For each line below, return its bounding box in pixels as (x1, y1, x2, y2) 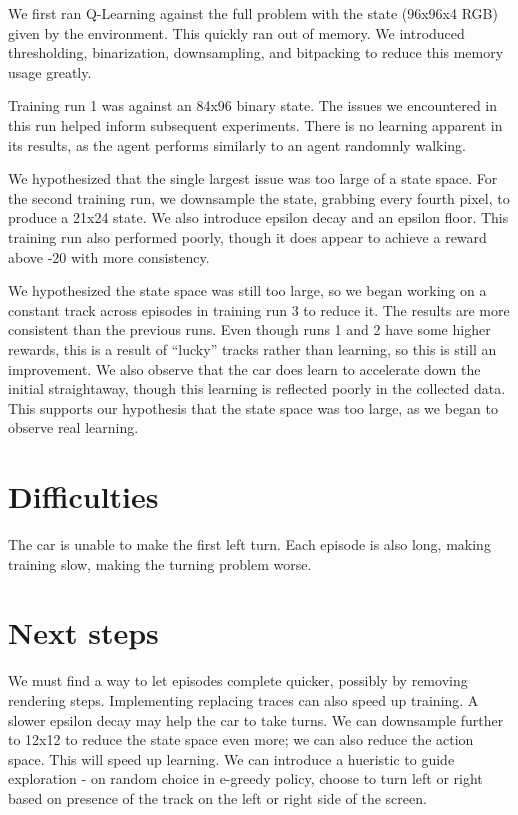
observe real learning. (8, 417, 139, 438)
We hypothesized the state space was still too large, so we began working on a (8, 280, 487, 301)
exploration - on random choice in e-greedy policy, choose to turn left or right (8, 768, 483, 789)
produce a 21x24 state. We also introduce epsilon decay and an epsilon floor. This (8, 207, 509, 228)
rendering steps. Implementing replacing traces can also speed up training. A (8, 689, 479, 710)
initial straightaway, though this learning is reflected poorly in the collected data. (8, 378, 506, 399)
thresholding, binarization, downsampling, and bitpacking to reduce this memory (8, 42, 504, 63)
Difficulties (8, 476, 159, 517)
